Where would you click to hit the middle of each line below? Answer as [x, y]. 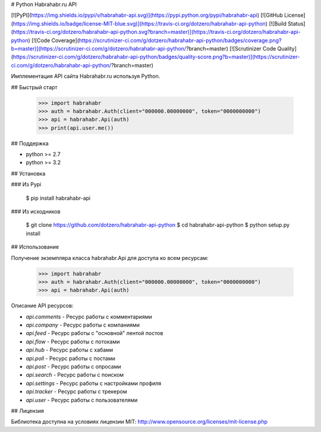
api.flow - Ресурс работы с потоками [73, 342]
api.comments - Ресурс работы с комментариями [89, 317]
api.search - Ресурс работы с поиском [75, 375]
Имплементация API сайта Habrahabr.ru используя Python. [86, 76]
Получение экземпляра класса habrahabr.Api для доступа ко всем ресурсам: [110, 258]
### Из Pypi [26, 184]
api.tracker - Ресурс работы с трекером [76, 392]
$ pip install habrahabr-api [58, 198]
